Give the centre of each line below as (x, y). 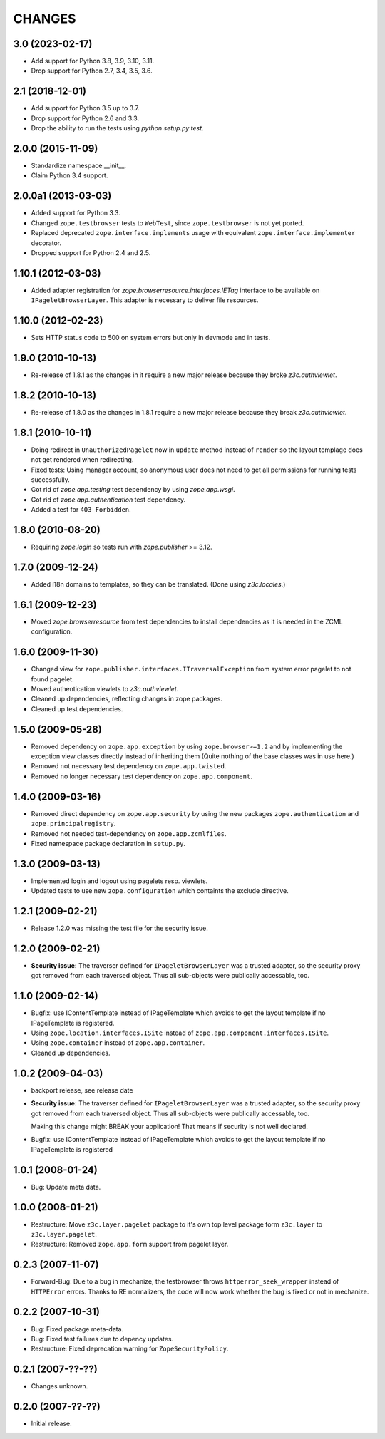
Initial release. (51, 1424)
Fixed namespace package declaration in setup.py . (108, 843)
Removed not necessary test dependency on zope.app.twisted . (129, 766)
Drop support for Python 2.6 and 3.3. (85, 118)
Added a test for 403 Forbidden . (81, 510)
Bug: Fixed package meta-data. (77, 1329)
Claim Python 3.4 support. (70, 175)
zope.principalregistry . (73, 824)
